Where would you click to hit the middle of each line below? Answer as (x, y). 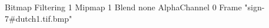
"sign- (255, 7)
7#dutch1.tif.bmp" (39, 18)
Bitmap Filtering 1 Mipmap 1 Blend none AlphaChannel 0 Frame (123, 7)
